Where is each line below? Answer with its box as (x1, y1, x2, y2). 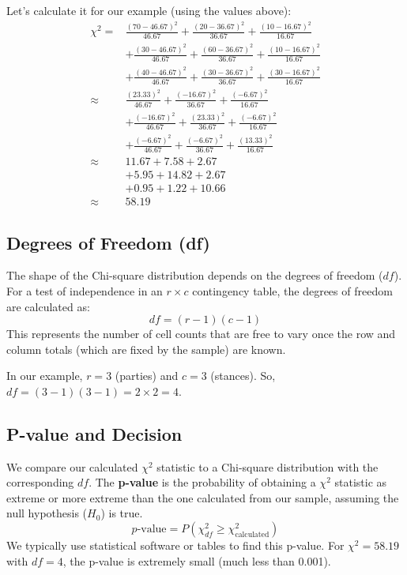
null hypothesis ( (6, 505, 88, 521)
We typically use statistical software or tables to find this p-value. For (6, 537, 345, 554)
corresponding (6, 474, 74, 490)
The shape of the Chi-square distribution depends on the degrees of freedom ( (6, 267, 383, 284)
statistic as (334, 474, 387, 490)
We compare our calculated (6, 458, 138, 475)
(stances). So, (210, 367, 276, 384)
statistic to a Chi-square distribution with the (156, 458, 379, 475)
